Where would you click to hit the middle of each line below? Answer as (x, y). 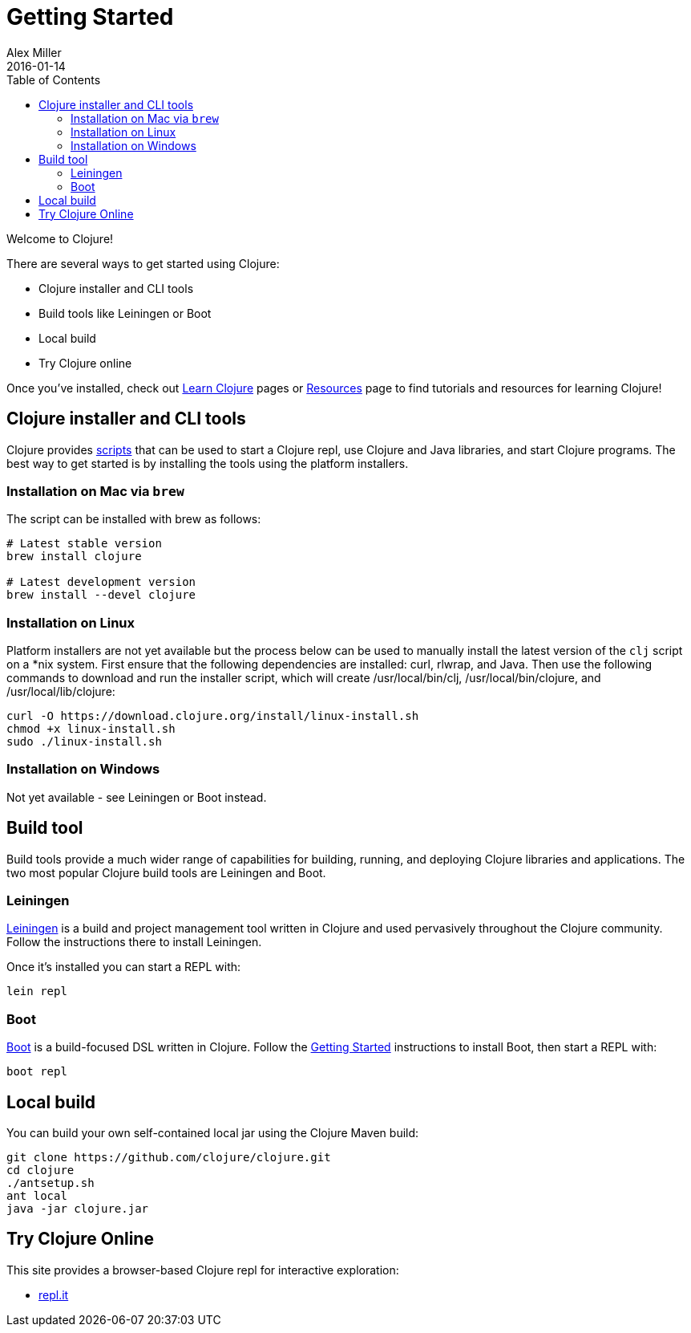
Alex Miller (34, 52)
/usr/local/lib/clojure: (61, 692)
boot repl (37, 1072)
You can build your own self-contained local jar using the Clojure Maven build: (213, 1133)
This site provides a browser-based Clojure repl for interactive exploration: (203, 1270)
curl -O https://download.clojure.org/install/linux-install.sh (213, 716)
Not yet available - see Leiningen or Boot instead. (137, 797)
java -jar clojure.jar (78, 1209)
